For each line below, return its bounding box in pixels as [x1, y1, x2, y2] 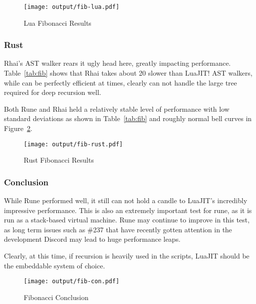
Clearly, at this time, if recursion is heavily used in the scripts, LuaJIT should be [4, 251, 250, 261]
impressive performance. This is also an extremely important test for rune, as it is [4, 205, 252, 215]
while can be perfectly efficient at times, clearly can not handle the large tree [4, 77, 237, 87]
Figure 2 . [4, 123, 33, 133]
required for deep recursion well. [4, 87, 101, 97]
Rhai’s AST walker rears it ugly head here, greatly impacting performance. [4, 58, 231, 68]
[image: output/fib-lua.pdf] [24, 3, 120, 10]
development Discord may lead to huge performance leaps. [4, 234, 181, 244]
